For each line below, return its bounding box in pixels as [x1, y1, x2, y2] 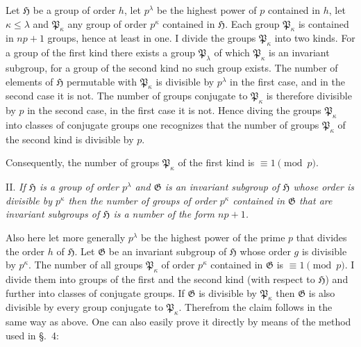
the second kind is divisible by [6, 131, 134, 146]
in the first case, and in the [230, 74, 345, 88]
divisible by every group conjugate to [6, 300, 163, 314]
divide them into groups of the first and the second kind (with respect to [6, 271, 315, 286]
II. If [6, 179, 26, 194]
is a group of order [39, 179, 119, 194]
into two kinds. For [274, 31, 355, 45]
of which [214, 45, 250, 60]
